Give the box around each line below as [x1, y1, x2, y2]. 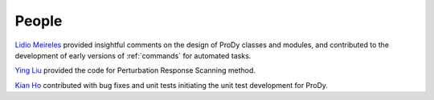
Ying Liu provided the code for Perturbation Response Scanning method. [14, 66, 256, 75]
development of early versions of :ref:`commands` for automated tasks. [14, 50, 252, 60]
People [14, 12, 63, 30]
